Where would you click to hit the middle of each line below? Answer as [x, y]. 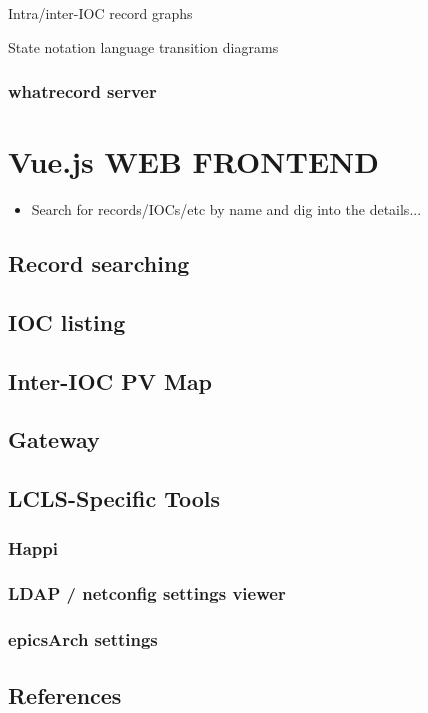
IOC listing [67, 321]
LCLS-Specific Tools [114, 498]
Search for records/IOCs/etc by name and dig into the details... [226, 209]
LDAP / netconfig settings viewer [147, 593]
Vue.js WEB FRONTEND [193, 161]
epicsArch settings [83, 639]
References [65, 694]
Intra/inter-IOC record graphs [100, 13]
